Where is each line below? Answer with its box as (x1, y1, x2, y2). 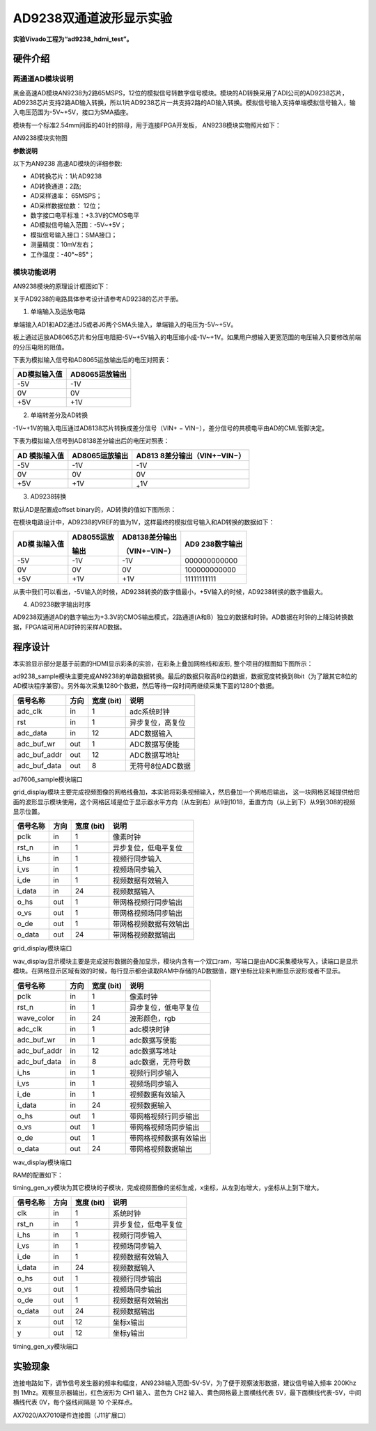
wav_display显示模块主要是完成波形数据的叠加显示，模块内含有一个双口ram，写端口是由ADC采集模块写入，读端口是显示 (13, 957, 359, 965)
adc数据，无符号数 (129, 1057, 191, 1067)
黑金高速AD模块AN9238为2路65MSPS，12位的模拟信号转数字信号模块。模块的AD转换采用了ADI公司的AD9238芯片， (13, 88, 348, 97)
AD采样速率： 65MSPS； (30, 191, 102, 200)
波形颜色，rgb (129, 1013, 176, 1023)
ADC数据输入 (129, 728, 173, 738)
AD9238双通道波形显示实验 (13, 10, 173, 26)
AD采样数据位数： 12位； (30, 201, 102, 210)
